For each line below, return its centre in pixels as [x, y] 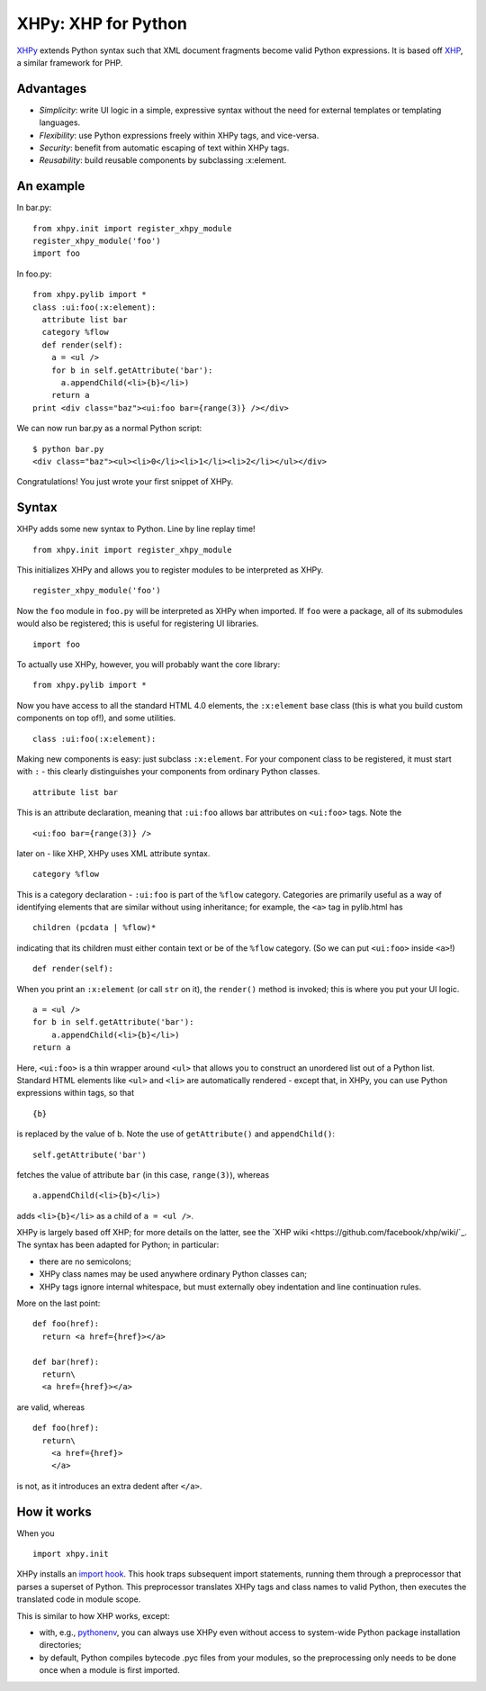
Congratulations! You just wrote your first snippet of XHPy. [125, 482]
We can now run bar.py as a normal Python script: [109, 429]
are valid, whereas [51, 1407]
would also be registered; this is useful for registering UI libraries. [138, 624]
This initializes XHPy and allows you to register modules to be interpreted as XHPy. [170, 570]
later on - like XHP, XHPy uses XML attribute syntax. [113, 853]
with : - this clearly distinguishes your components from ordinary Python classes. [168, 772]
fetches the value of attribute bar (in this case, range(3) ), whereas [143, 1174]
